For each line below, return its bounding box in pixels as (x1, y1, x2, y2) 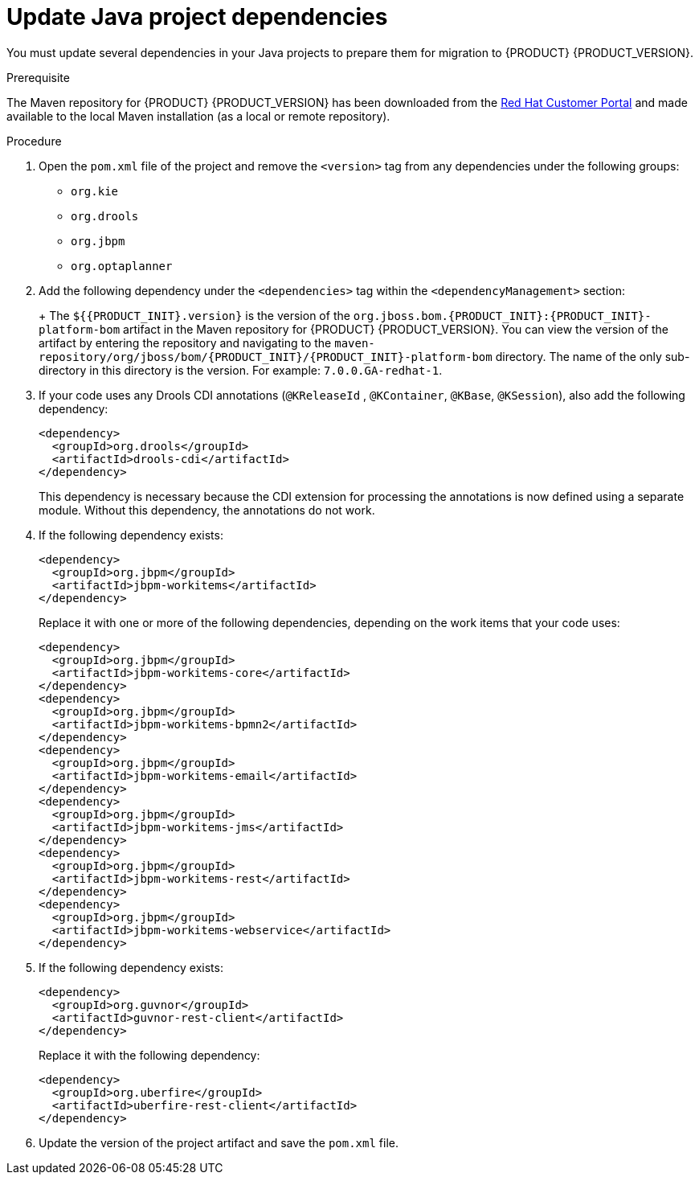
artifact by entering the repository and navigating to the (39, 335, 332, 350)
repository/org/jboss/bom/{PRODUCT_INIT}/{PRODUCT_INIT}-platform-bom (39, 350, 493, 363)
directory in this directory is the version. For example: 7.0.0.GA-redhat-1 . (39, 363, 443, 377)
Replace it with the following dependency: (39, 1048, 260, 1062)
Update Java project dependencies (6, 3, 388, 31)
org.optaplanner (71, 259, 173, 273)
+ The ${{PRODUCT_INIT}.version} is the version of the (39, 308, 350, 322)
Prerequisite (6, 70, 70, 84)
